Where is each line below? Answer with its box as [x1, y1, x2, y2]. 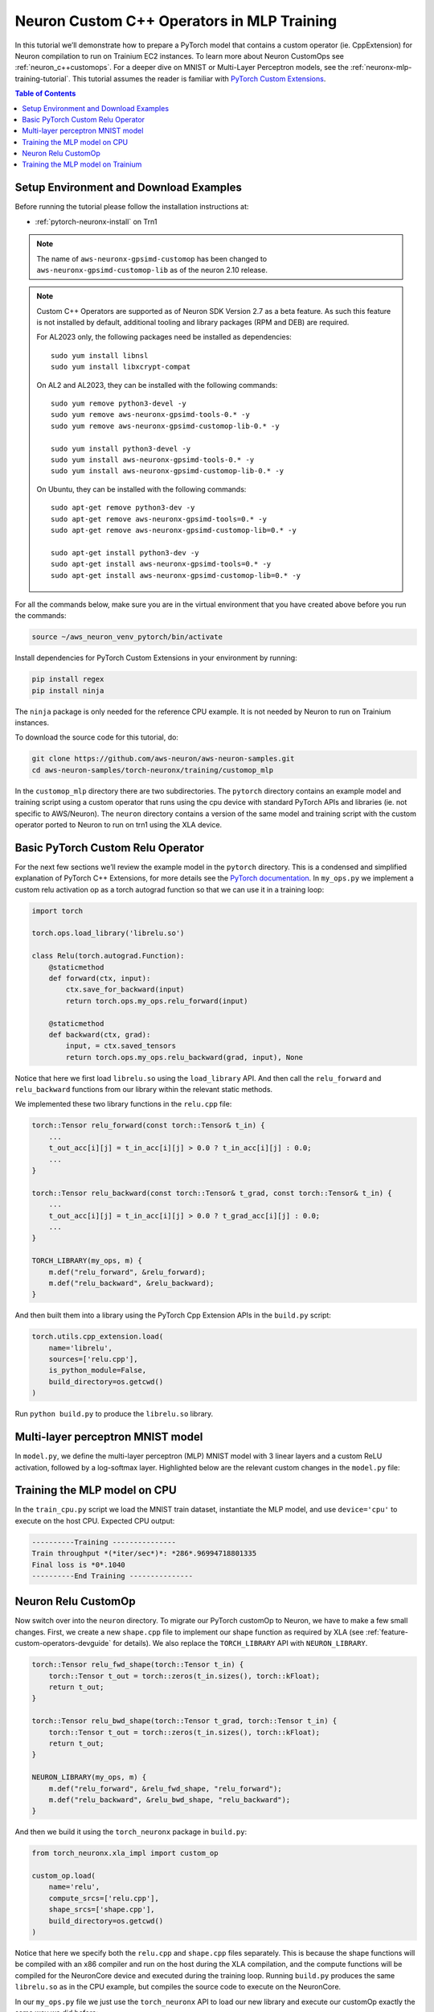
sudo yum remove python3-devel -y [51, 399, 186, 408]
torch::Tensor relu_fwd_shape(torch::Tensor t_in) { [31, 1660, 244, 1669]
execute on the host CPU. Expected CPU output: [14, 1515, 175, 1525]
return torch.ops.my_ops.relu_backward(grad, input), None [65, 1053, 304, 1062]
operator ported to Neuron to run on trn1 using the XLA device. [14, 819, 223, 829]
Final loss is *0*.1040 [31, 1560, 126, 1569]
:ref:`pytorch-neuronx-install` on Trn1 [35, 216, 158, 226]
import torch [31, 906, 84, 915]
